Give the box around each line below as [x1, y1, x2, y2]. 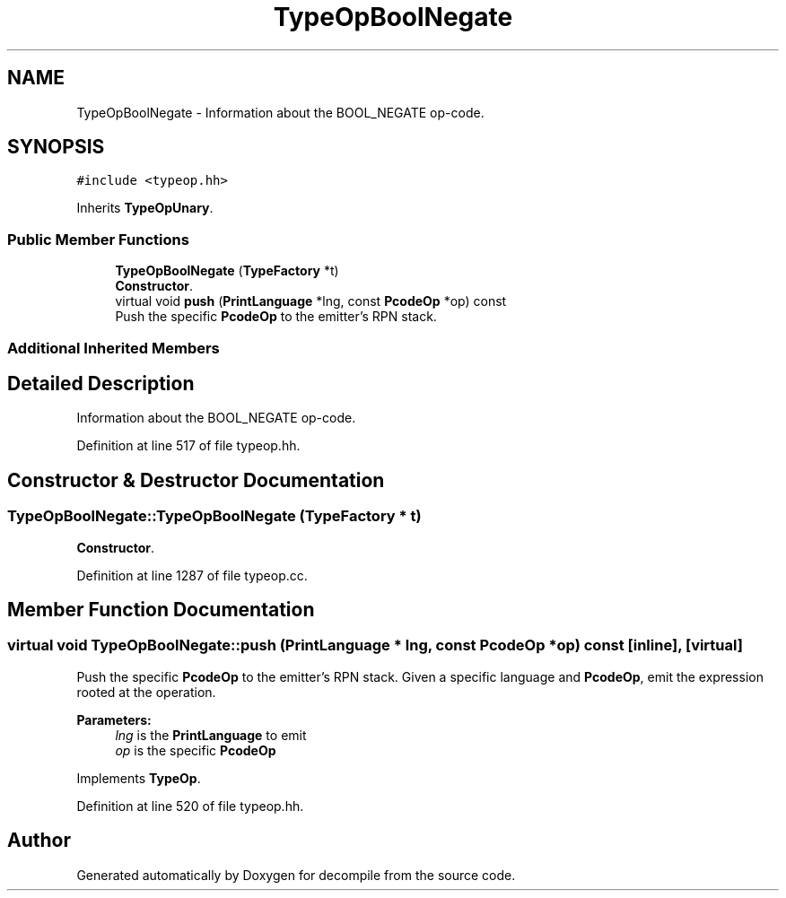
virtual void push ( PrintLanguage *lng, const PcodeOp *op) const [115, 293, 507, 310]
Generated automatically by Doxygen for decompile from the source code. [76, 867, 516, 883]
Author [7, 829, 71, 852]
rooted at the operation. [76, 684, 216, 700]
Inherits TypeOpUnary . [76, 200, 214, 216]
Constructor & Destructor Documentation [7, 468, 385, 492]
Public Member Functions [7, 230, 189, 248]
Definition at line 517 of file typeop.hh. [76, 438, 301, 454]
